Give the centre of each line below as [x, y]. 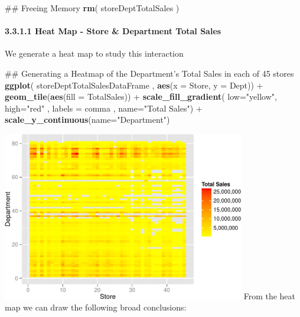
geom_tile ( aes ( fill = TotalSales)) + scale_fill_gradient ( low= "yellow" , [141, 97]
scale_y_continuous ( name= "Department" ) [87, 120]
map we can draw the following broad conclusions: [96, 307]
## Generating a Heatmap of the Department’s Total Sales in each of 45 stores [149, 73]
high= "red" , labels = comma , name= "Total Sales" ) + [104, 108]
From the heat [270, 295]
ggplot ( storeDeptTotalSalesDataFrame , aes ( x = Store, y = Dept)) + [134, 85]
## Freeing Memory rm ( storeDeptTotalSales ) [92, 8]
